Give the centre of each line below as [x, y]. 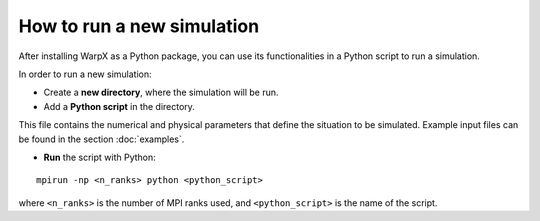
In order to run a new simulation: [85, 74]
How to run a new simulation [139, 26]
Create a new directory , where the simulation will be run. [161, 92]
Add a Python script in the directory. [119, 106]
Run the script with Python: [100, 157]
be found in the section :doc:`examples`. [101, 139]
